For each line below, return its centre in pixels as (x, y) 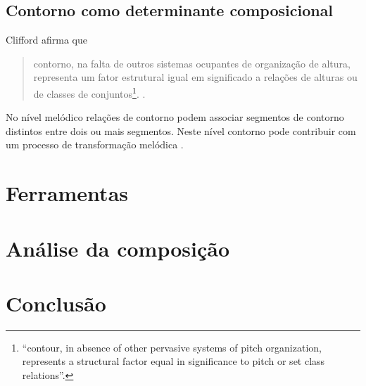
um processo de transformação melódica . (95, 144)
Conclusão (56, 303)
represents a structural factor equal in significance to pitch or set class (173, 361)
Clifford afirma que (46, 40)
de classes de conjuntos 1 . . (89, 92)
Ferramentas (67, 193)
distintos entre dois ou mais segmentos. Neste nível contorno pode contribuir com (181, 130)
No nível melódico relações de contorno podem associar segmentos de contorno (175, 117)
